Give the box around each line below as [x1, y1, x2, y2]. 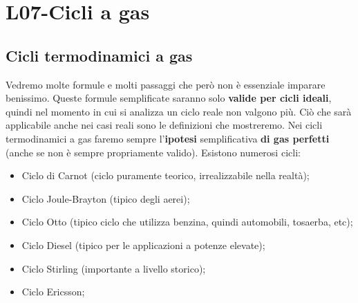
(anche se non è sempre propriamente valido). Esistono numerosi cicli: [6, 145, 301, 159]
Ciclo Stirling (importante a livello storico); [21, 261, 206, 275]
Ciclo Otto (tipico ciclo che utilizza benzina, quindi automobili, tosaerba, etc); [21, 214, 353, 229]
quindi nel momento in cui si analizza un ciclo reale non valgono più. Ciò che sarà [6, 104, 352, 118]
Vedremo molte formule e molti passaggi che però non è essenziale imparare [6, 77, 326, 91]
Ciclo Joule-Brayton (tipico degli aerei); [21, 191, 190, 205]
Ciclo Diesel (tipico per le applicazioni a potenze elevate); [21, 237, 265, 252]
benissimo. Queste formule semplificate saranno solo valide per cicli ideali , [6, 91, 332, 105]
